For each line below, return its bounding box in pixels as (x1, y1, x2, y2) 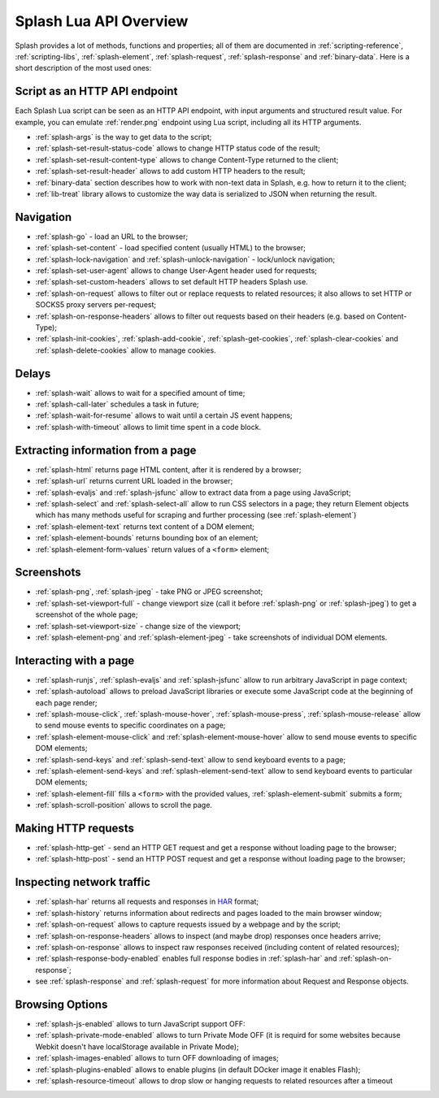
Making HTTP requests (15, 821, 134, 835)
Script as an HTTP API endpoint (15, 85, 178, 98)
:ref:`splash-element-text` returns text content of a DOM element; (35, 521, 255, 532)
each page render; (35, 697, 98, 707)
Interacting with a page (15, 653, 135, 667)
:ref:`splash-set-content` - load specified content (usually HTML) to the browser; (35, 243, 306, 253)
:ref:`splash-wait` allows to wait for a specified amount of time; (35, 388, 246, 397)
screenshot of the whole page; (35, 610, 138, 619)
